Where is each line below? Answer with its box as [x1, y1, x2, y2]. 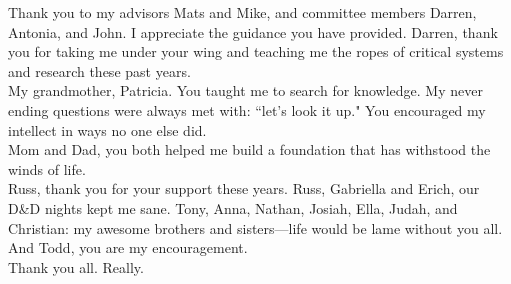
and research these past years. [8, 60, 191, 81]
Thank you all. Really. [8, 256, 144, 277]
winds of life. [8, 158, 86, 179]
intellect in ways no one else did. [8, 119, 207, 140]
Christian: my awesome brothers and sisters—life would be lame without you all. [8, 217, 503, 238]
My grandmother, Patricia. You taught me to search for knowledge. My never [8, 80, 483, 101]
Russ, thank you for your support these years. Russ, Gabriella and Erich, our [8, 178, 480, 199]
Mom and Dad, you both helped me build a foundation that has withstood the [8, 139, 491, 160]
